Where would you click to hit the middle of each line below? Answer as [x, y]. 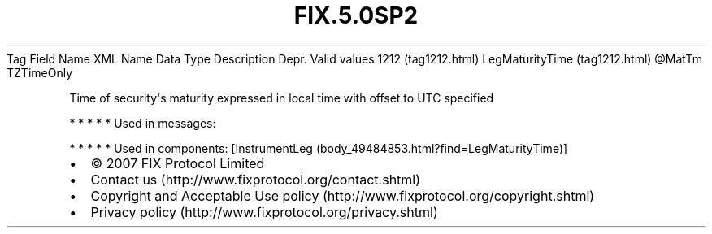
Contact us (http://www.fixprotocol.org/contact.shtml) [256, 179]
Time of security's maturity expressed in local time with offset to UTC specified [282, 97]
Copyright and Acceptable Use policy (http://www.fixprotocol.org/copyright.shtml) [343, 195]
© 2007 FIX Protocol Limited [178, 163]
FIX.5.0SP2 [356, 15]
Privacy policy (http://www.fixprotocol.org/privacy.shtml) [264, 212]
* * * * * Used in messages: [143, 123]
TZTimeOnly [39, 72]
